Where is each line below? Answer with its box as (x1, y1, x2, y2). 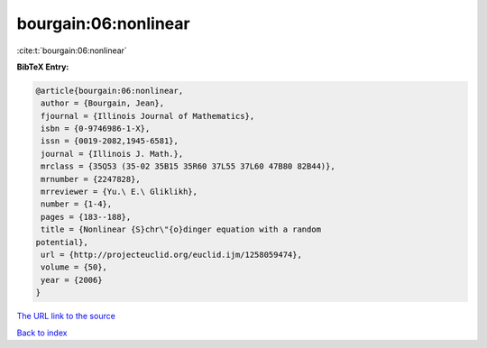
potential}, (35, 237, 89, 247)
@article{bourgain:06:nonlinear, (35, 86, 184, 96)
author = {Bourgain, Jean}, (41, 98, 165, 108)
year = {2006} (41, 275, 103, 285)
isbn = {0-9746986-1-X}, (41, 124, 151, 134)
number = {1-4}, (41, 199, 113, 209)
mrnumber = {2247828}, (41, 174, 142, 184)
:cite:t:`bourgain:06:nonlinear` (16, 45, 128, 56)
